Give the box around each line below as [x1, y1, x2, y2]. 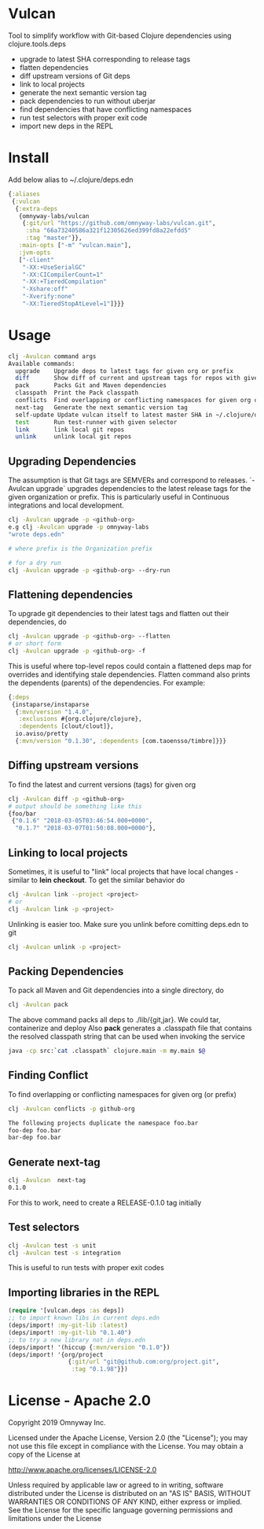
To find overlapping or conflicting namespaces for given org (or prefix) [8, 1089, 237, 1099]
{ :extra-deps [15, 205, 58, 212]
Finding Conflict [8, 1069, 89, 1082]
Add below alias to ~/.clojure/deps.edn [8, 175, 134, 184]
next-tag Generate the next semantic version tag [15, 403, 189, 412]
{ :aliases [8, 190, 41, 198]
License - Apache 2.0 [8, 1392, 152, 1409]
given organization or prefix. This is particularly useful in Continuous [8, 493, 229, 502]
